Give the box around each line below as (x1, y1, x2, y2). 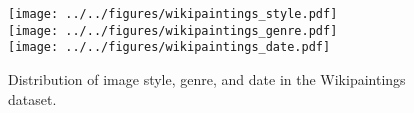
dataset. (8, 88, 57, 109)
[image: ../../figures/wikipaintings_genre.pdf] (8, 23, 338, 38)
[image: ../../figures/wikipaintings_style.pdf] (8, 7, 338, 21)
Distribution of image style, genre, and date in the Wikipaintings (8, 68, 406, 89)
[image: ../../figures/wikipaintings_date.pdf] (8, 40, 331, 55)
